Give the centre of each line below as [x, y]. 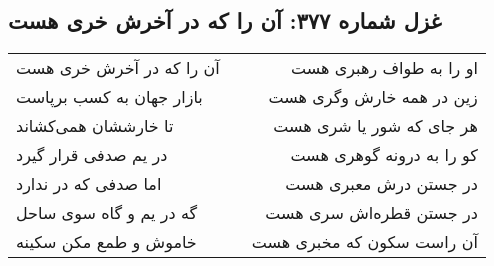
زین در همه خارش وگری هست [373, 97]
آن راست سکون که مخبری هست [364, 242]
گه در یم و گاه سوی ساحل [107, 213]
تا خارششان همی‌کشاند [95, 126]
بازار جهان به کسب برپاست [109, 97]
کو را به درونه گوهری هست [384, 155]
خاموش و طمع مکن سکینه [106, 242]
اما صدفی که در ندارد [89, 184]
